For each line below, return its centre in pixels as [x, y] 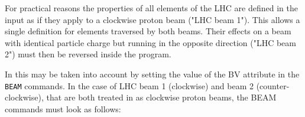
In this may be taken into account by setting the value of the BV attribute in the [152, 74]
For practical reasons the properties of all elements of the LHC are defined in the [151, 8]
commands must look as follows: [63, 108]
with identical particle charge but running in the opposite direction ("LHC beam [150, 42]
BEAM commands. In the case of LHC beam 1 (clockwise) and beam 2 [129, 85]
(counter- [273, 85]
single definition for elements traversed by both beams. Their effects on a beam [148, 31]
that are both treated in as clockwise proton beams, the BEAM [161, 97]
